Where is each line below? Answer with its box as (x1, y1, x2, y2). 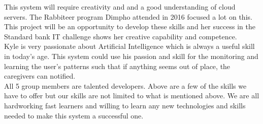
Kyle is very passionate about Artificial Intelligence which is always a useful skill (4, 41, 255, 51)
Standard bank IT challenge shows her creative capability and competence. (4, 31, 237, 41)
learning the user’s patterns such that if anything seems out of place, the (4, 60, 231, 71)
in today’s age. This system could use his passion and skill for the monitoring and (4, 50, 258, 61)
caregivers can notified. (4, 71, 76, 81)
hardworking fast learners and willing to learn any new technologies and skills (4, 100, 246, 110)
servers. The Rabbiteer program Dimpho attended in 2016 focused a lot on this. (4, 11, 252, 22)
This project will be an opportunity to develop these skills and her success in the (4, 21, 255, 32)
